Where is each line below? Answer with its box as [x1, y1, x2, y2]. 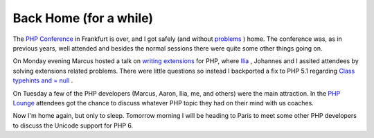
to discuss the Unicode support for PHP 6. [12, 121, 134, 130]
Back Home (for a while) [12, 10, 154, 26]
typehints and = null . [12, 76, 73, 85]
